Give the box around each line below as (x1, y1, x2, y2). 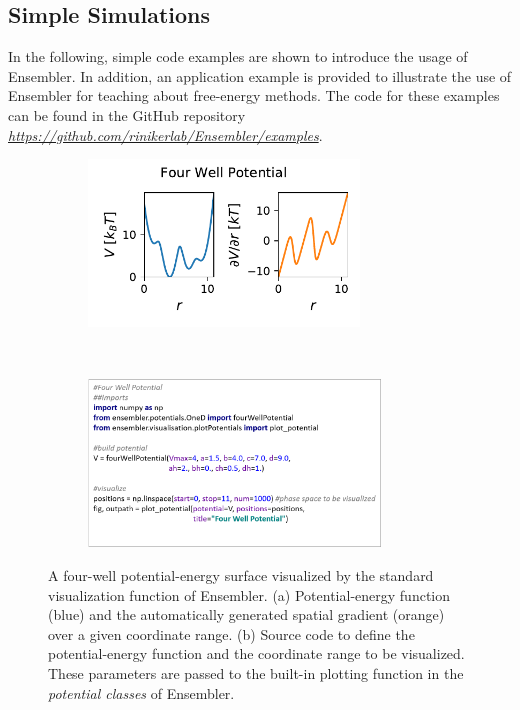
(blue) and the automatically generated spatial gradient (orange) (48, 604, 445, 625)
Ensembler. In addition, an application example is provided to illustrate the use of (8, 65, 512, 86)
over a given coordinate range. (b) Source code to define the (48, 623, 415, 644)
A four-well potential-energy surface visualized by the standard (48, 564, 434, 585)
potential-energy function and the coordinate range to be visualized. (48, 643, 465, 664)
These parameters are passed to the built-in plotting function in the (48, 662, 464, 683)
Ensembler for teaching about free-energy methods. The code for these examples (8, 85, 500, 106)
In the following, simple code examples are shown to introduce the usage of (8, 46, 468, 67)
